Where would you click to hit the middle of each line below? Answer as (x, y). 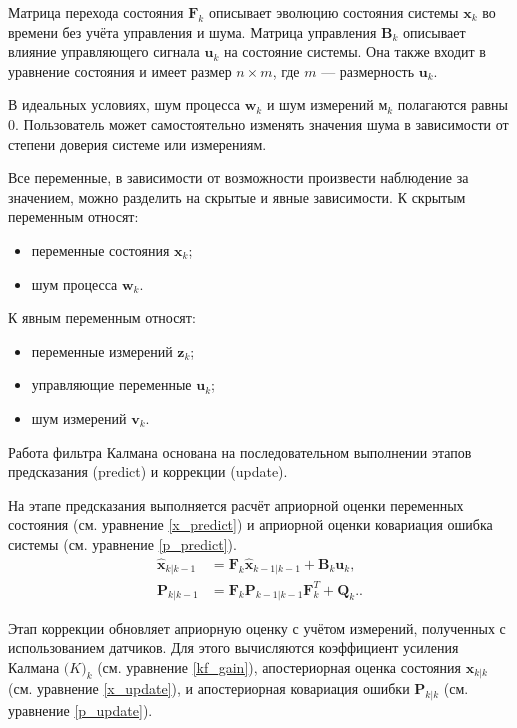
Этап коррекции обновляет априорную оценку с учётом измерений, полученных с (257, 627)
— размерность (368, 70)
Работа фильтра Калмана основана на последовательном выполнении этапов (240, 451)
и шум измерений (320, 104)
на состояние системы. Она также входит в (354, 51)
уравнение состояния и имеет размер (120, 70)
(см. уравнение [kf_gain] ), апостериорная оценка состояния (279, 666)
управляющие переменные (111, 384)
